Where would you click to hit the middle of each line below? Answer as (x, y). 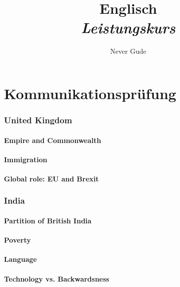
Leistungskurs (128, 28)
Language (20, 259)
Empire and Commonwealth (53, 140)
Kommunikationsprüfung (90, 93)
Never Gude (128, 51)
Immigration (26, 159)
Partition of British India (48, 220)
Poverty (18, 240)
